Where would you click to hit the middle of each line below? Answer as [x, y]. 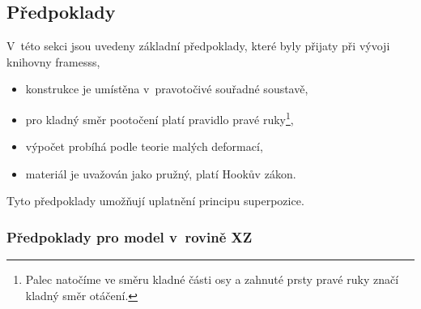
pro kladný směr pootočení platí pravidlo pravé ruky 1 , [159, 118]
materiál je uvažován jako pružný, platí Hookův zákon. [161, 173]
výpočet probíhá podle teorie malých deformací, [144, 146]
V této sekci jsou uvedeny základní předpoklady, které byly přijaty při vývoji [198, 46]
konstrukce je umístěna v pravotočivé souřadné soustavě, [167, 89]
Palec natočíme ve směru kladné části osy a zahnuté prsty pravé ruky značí [212, 279]
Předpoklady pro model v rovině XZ [130, 236]
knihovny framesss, [53, 61]
